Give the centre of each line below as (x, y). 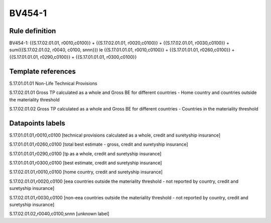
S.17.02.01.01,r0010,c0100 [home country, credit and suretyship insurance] (86, 172)
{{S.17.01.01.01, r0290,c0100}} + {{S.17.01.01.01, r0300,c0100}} (73, 57)
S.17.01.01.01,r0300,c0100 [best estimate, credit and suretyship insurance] (86, 163)
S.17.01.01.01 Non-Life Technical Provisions (53, 83)
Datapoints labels (37, 123)
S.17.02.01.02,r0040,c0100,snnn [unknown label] (59, 214)
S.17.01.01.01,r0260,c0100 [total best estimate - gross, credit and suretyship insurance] (99, 144)
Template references (43, 71)
